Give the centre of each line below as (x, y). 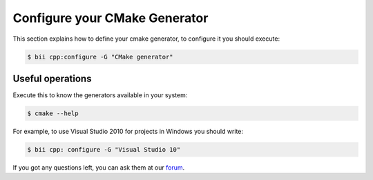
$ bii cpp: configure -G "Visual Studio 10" (104, 149)
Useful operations (52, 78)
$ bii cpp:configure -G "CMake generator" (100, 57)
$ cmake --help (53, 113)
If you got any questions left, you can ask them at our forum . (99, 167)
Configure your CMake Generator (111, 18)
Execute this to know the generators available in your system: (100, 95)
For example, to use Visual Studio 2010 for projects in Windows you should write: (128, 131)
